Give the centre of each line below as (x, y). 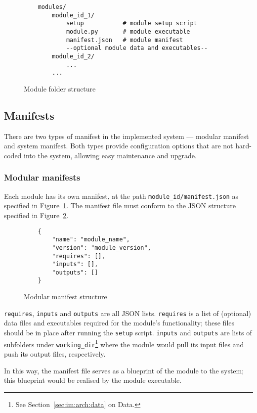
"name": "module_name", (91, 240)
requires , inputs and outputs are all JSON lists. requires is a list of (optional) (128, 313)
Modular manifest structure (65, 297)
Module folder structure (60, 88)
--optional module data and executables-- (137, 48)
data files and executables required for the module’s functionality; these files (119, 323)
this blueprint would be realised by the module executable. (93, 380)
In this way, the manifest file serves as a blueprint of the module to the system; (124, 370)
